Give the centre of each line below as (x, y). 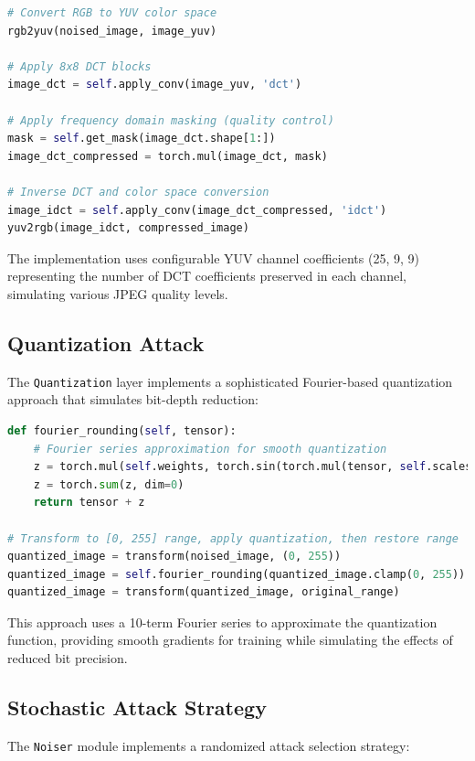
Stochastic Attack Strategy (137, 707)
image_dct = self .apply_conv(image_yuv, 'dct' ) (155, 85)
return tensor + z (89, 503)
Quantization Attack (106, 343)
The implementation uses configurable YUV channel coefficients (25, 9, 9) (213, 257)
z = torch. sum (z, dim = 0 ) (109, 484)
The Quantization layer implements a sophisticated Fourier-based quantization (230, 381)
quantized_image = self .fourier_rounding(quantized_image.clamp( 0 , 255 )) (237, 574)
